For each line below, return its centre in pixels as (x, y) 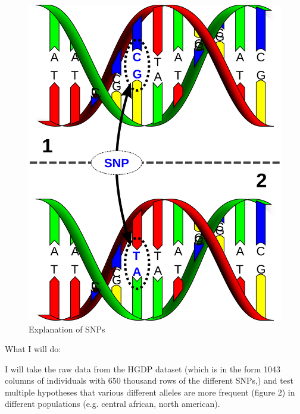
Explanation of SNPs (67, 329)
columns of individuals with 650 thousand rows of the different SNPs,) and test (149, 380)
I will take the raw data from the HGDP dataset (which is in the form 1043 (143, 368)
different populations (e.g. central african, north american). (112, 404)
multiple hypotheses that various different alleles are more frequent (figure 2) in (150, 392)
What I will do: (33, 349)
